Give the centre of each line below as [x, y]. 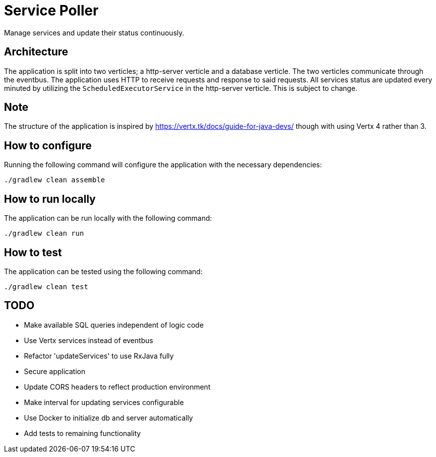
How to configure [48, 145]
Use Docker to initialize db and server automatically [109, 418]
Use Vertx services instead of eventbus [89, 340]
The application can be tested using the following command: [103, 271]
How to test [33, 252]
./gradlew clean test [46, 286]
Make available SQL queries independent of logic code [114, 325]
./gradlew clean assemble [55, 180]
